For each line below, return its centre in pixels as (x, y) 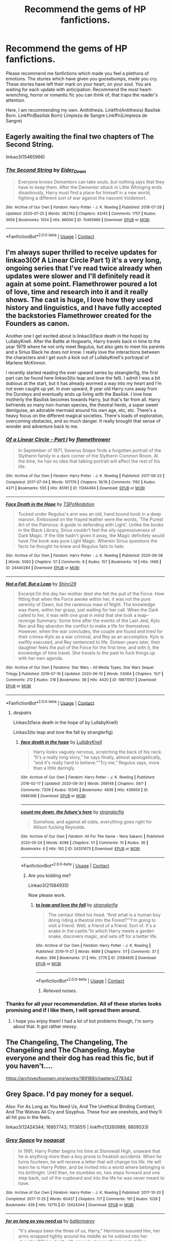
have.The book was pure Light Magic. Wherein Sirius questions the (88, 541)
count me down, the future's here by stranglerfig (72, 812)
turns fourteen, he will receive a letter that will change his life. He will (90, 1162)
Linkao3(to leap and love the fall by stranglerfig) (63, 732)
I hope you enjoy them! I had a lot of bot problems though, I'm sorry (83, 1021)
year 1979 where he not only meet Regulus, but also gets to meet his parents (85, 346)
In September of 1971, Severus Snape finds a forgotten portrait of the (90, 450)
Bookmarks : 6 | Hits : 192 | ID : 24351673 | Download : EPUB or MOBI (80, 849)
